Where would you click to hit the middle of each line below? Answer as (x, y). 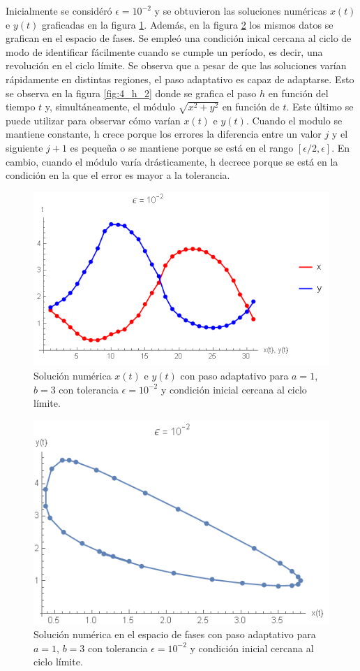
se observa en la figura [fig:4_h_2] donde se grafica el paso (131, 93)
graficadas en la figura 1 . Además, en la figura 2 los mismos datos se (187, 24)
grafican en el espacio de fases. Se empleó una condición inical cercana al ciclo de (179, 38)
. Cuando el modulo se (294, 120)
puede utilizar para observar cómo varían (93, 120)
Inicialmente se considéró (59, 10)
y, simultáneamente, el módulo (110, 107)
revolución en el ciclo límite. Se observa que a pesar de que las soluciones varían (176, 65)
